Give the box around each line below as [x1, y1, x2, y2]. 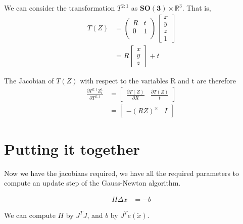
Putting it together [4, 138, 140, 159]
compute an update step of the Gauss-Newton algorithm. [4, 177, 181, 188]
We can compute [4, 209, 56, 220]
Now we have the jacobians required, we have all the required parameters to [4, 167, 239, 178]
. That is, [182, 3, 211, 13]
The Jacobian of [4, 75, 54, 85]
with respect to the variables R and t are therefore [80, 75, 236, 85]
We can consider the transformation [4, 3, 115, 13]
